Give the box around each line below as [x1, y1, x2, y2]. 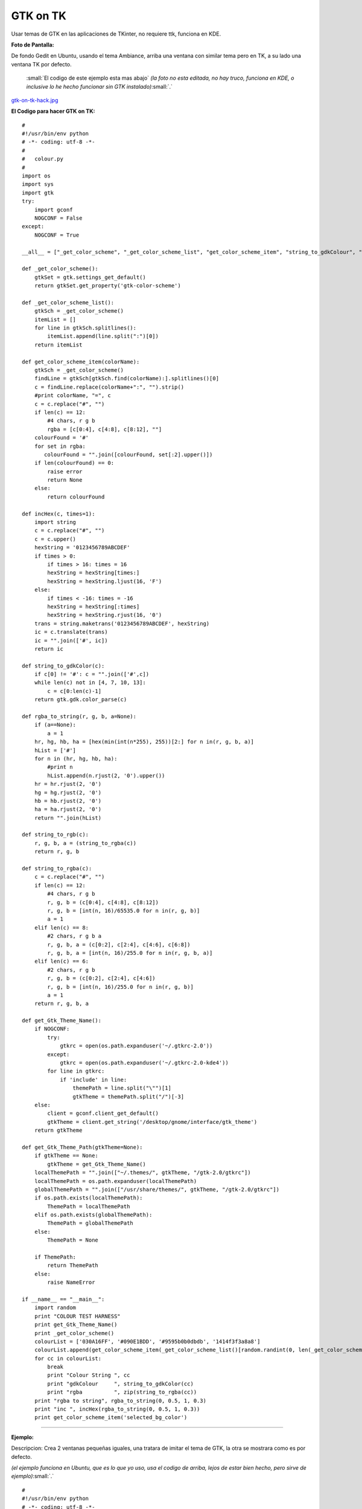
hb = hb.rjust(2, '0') [34, 797, 102, 804]
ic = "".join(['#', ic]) [34, 637, 108, 644]
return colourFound [47, 493, 105, 500]
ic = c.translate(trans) [34, 628, 108, 636]
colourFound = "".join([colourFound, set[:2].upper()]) [44, 451, 213, 458]
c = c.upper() [34, 535, 77, 543]
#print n [47, 764, 73, 771]
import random [34, 1304, 77, 1311]
